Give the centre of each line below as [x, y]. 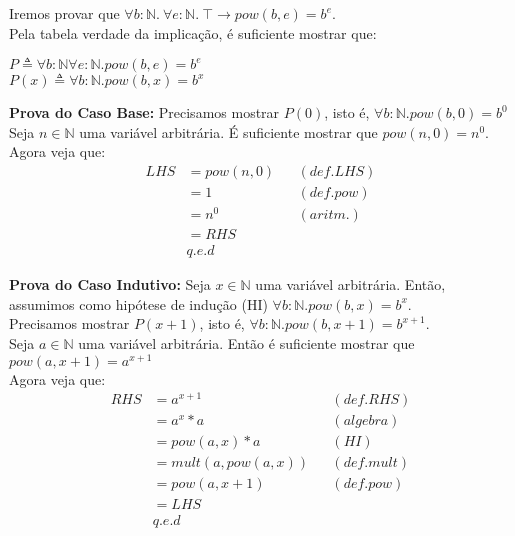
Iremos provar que [64, 13]
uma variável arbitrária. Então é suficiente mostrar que [246, 342]
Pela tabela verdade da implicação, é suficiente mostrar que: [193, 32]
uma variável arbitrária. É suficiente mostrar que [228, 131]
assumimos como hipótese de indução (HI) [138, 303]
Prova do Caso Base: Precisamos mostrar [144, 112]
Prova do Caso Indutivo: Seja [110, 284]
